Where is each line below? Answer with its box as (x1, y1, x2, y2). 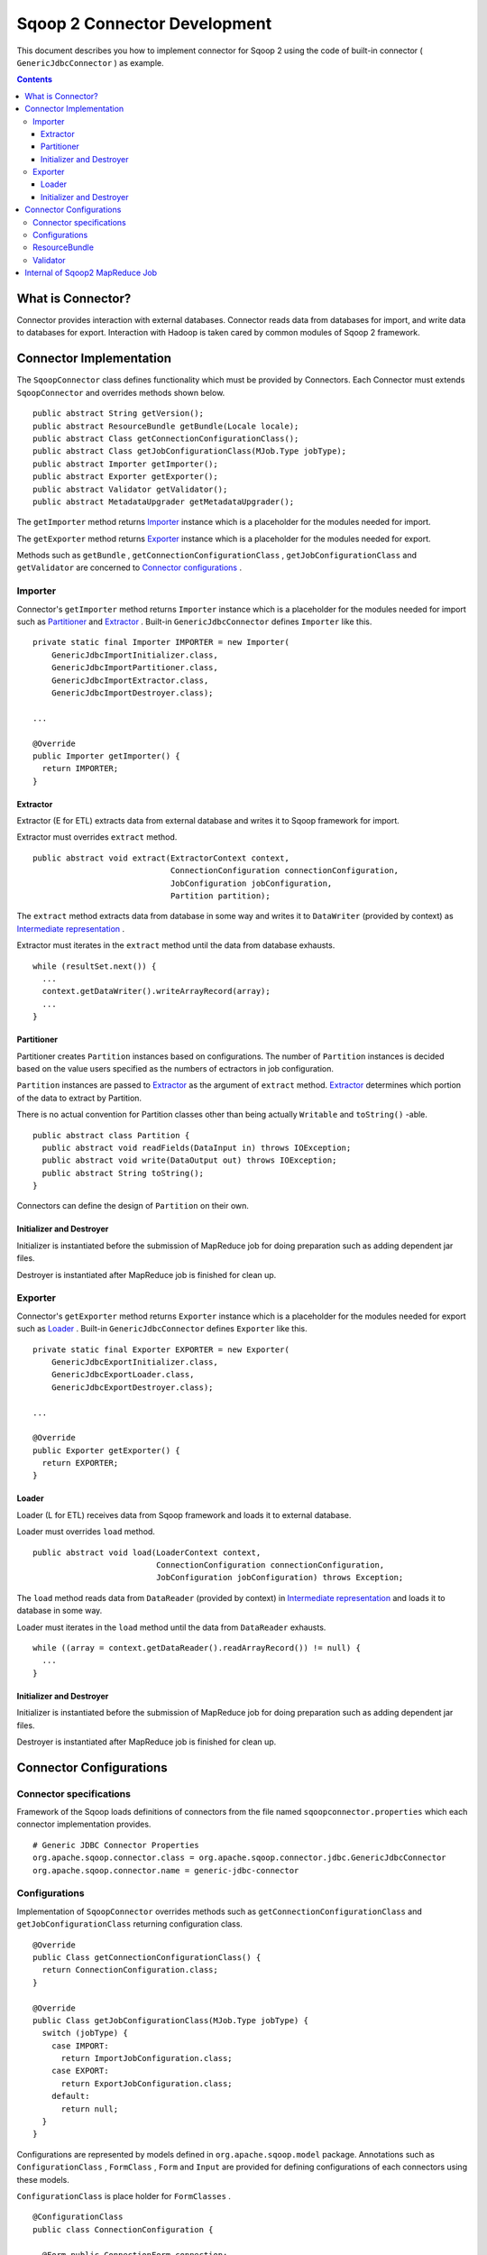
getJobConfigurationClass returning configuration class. (16, 1919, 243, 1929)
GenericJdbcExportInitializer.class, (51, 1357, 218, 1367)
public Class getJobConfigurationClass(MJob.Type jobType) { (32, 2015, 308, 2025)
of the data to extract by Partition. (16, 1092, 142, 1103)
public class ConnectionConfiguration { (32, 2224, 214, 2234)
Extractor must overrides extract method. (16, 832, 178, 842)
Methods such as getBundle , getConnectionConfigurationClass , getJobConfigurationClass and (16, 550, 417, 561)
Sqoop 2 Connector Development (16, 14, 272, 33)
